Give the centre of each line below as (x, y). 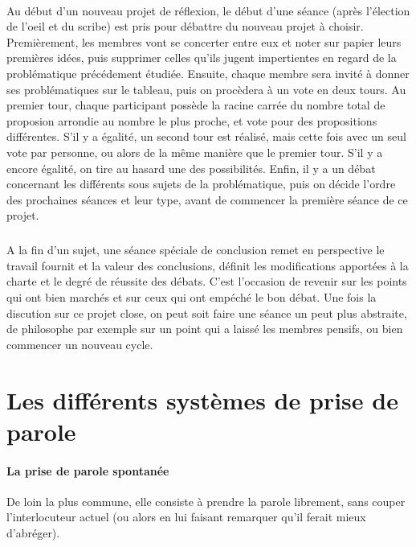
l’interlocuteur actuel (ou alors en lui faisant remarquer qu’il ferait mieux (186, 517)
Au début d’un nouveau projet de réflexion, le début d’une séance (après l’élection (208, 10)
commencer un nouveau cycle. (80, 344)
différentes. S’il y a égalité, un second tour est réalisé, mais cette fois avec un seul (206, 136)
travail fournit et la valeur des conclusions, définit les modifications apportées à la (208, 265)
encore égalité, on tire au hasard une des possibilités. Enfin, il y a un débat (191, 168)
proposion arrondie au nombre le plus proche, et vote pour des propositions (192, 120)
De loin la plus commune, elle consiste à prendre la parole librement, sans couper (206, 501)
